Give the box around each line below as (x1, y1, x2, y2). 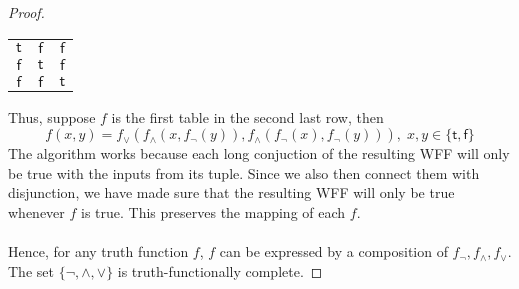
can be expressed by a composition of (219, 241, 448, 262)
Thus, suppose (8, 106, 96, 127)
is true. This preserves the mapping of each (81, 201, 346, 222)
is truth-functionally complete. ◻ (117, 260, 323, 281)
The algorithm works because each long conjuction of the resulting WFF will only (8, 143, 510, 164)
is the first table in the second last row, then (111, 106, 384, 127)
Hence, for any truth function (8, 241, 189, 262)
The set (8, 260, 54, 281)
